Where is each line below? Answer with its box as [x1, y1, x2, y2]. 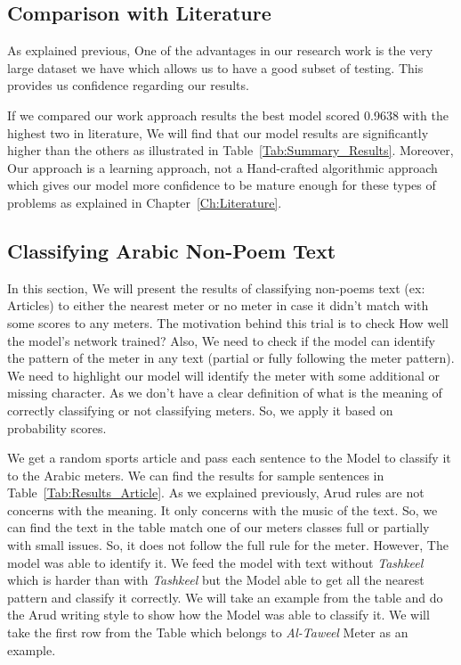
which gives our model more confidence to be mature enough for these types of [7, 176, 436, 194]
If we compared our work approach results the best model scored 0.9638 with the [7, 105, 449, 124]
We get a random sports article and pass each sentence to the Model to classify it [7, 448, 451, 467]
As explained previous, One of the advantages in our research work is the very [7, 41, 433, 60]
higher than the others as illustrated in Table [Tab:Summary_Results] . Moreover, [7, 141, 454, 160]
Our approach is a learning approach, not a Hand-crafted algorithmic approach [7, 158, 438, 177]
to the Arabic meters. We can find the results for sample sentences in [7, 465, 384, 484]
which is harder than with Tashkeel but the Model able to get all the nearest [7, 571, 425, 589]
